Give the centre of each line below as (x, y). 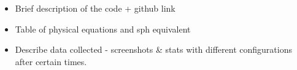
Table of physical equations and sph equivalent (103, 29)
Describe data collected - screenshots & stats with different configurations (153, 49)
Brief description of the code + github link (95, 8)
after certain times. (51, 61)
